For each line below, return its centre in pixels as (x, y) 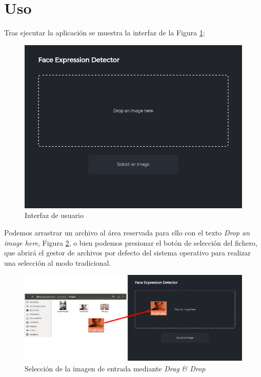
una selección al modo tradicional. (58, 262)
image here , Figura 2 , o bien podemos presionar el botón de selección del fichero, (131, 242)
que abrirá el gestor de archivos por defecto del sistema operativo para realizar (127, 253)
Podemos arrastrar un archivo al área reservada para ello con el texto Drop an (127, 232)
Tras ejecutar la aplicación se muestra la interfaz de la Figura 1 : (105, 33)
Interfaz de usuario (54, 215)
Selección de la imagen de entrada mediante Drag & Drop (115, 368)
